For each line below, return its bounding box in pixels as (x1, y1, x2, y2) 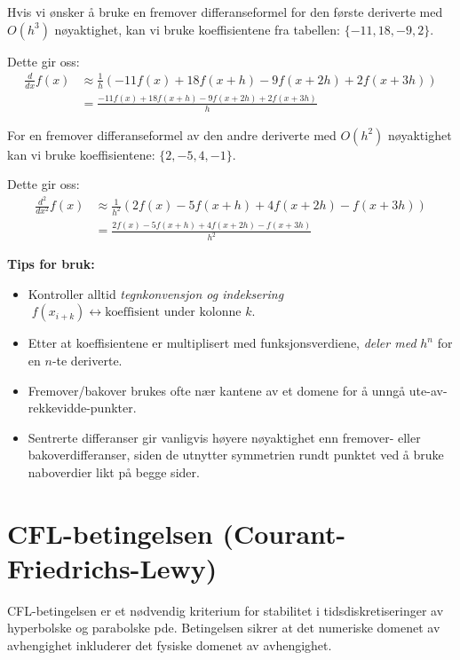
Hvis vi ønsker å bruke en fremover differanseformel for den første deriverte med (7, 3, 443, 20)
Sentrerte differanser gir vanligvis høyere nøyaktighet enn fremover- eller (28, 428, 421, 446)
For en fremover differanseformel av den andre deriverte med (7, 125, 337, 144)
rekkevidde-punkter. (28, 398, 137, 417)
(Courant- (222, 515, 346, 551)
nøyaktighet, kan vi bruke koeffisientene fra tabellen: (54, 20, 340, 38)
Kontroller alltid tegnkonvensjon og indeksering (28, 284, 284, 302)
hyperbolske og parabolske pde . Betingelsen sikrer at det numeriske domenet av (7, 618, 440, 637)
